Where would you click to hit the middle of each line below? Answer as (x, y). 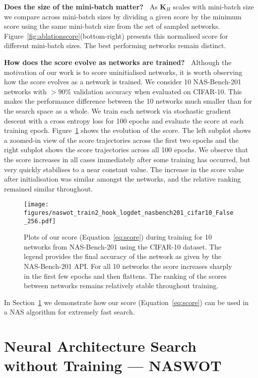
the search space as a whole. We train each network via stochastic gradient (118, 110)
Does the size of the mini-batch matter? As (81, 6)
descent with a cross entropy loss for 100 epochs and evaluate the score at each (124, 120)
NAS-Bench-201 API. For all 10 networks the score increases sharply (128, 266)
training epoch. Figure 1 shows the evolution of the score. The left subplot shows (128, 130)
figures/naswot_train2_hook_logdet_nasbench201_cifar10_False (129, 213)
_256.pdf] (40, 221)
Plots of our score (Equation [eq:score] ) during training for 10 (118, 237)
